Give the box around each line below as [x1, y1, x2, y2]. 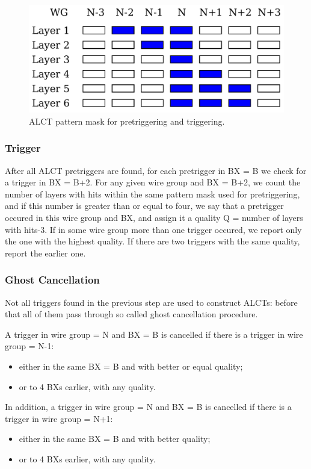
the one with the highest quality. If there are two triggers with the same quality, [5, 235, 300, 247]
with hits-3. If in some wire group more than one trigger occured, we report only [5, 223, 302, 235]
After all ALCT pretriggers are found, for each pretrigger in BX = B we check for [5, 164, 307, 176]
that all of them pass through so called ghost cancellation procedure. [5, 308, 258, 320]
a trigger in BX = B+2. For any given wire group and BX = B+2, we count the [5, 176, 301, 188]
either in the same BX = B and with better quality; [19, 432, 211, 445]
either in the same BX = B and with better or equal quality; [19, 360, 243, 373]
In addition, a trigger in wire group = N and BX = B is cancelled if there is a [5, 400, 292, 413]
